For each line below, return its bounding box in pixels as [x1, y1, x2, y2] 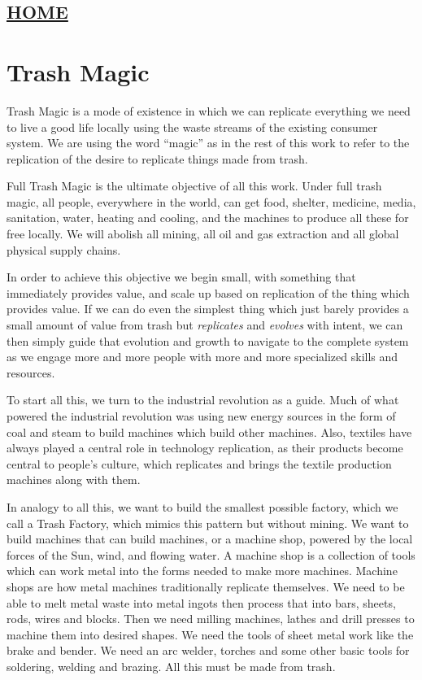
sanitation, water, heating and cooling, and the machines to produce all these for [7, 209, 409, 226]
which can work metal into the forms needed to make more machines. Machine [7, 562, 398, 579]
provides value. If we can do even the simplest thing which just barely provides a [7, 300, 409, 317]
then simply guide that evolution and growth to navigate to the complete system [7, 332, 409, 349]
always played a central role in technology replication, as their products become [7, 439, 403, 456]
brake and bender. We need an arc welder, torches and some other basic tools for [7, 642, 410, 659]
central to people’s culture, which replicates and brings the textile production [7, 455, 392, 472]
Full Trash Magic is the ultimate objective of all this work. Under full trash [7, 177, 382, 194]
